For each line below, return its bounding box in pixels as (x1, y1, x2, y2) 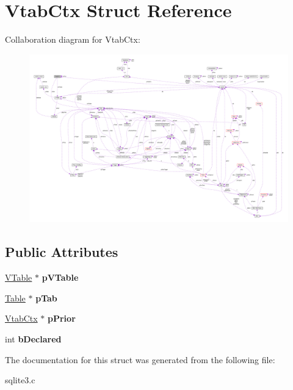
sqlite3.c (5, 374, 35, 386)
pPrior (48, 312, 76, 325)
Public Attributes (5, 242, 118, 261)
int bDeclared (5, 333, 62, 345)
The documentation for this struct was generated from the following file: (5, 353, 275, 366)
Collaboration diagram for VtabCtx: (5, 33, 140, 46)
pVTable (42, 271, 79, 284)
